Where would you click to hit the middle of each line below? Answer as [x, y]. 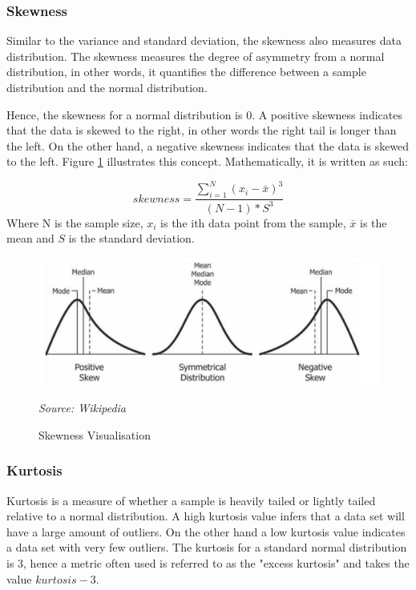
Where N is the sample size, [75, 222]
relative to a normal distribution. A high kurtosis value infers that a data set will [206, 516]
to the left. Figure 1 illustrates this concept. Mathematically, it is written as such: [207, 161]
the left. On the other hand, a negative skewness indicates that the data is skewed [208, 145]
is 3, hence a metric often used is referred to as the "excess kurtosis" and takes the [208, 563]
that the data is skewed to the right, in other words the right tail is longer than [202, 130]
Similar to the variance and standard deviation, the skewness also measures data [204, 40]
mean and [30, 238]
